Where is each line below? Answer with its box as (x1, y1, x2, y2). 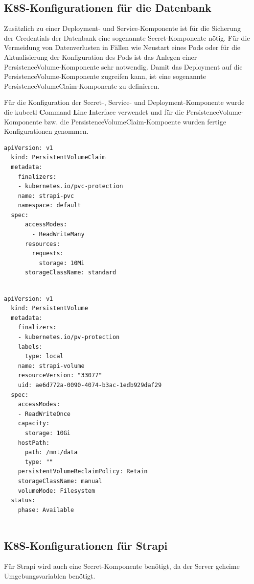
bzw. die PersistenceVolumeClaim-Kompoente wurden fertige (44, 116, 226, 126)
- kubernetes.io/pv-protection (18, 334, 120, 341)
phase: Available (18, 506, 74, 513)
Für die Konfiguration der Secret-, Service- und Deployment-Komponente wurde (4, 97, 245, 107)
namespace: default (18, 202, 81, 209)
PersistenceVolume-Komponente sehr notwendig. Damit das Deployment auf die (4, 61, 243, 72)
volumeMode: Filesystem (18, 487, 95, 494)
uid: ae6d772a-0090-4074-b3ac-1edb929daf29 (18, 381, 162, 389)
